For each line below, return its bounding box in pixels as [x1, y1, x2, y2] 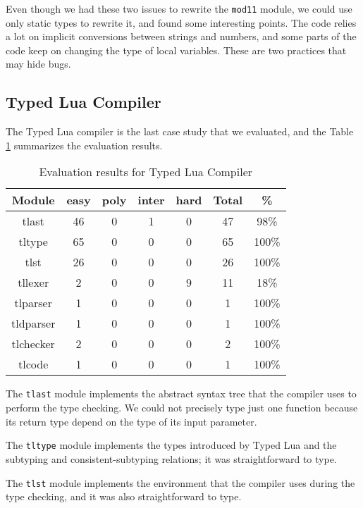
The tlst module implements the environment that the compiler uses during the [6, 475, 355, 490]
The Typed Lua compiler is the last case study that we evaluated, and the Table [6, 124, 354, 139]
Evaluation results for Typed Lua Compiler [39, 163, 253, 180]
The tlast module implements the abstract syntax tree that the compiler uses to [6, 386, 357, 401]
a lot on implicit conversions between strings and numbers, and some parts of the [6, 29, 357, 44]
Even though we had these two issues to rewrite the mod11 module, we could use [6, 1, 352, 16]
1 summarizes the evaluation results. [6, 137, 163, 152]
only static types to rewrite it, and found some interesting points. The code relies [6, 15, 357, 30]
